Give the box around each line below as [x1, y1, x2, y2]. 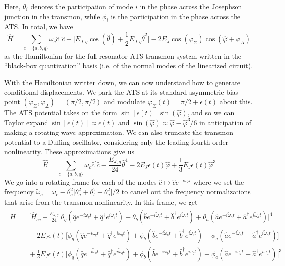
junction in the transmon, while [4, 11, 100, 21]
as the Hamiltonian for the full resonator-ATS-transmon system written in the [4, 50, 241, 61]
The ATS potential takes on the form [4, 107, 117, 118]
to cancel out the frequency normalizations [121, 186, 251, 197]
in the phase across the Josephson [140, 1, 242, 11]
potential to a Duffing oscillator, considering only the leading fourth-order [4, 136, 229, 147]
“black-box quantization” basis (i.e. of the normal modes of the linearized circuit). [4, 60, 253, 71]
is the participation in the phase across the [111, 11, 241, 21]
